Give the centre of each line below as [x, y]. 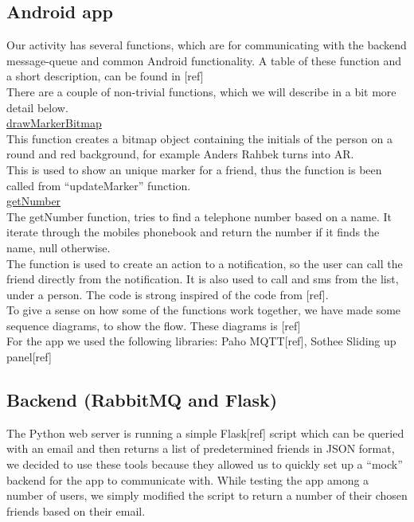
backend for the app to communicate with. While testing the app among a [188, 479]
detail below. [37, 107]
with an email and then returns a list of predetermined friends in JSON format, [201, 448]
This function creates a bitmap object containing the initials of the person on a [199, 138]
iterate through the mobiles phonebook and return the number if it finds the [193, 232]
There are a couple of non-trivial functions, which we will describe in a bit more [201, 91]
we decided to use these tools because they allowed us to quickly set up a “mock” [205, 464]
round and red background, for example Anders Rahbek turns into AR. [180, 154]
